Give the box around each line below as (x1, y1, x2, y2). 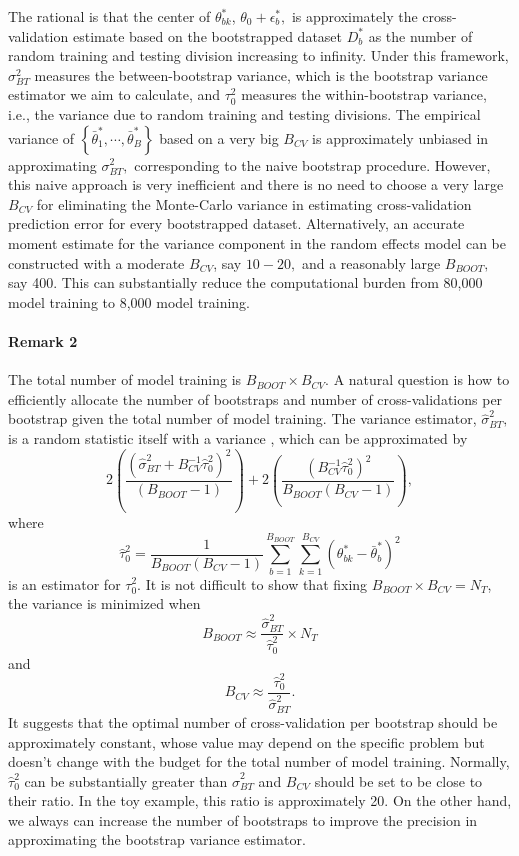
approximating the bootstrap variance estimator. (8, 829, 306, 850)
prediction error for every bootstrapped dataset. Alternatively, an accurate (8, 213, 465, 234)
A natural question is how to (333, 369, 510, 390)
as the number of (368, 25, 473, 46)
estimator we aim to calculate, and (8, 84, 221, 105)
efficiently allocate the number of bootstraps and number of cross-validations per (8, 388, 503, 409)
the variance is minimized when (8, 593, 201, 614)
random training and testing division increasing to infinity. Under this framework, (8, 45, 509, 66)
